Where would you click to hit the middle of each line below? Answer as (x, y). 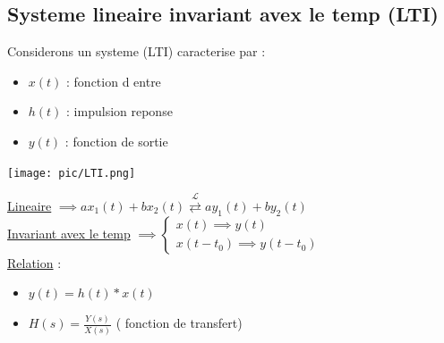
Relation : (34, 262)
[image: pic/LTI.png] (72, 173)
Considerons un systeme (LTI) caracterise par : (137, 51)
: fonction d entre (114, 81)
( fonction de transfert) (179, 323)
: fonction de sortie (116, 141)
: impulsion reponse (120, 111)
